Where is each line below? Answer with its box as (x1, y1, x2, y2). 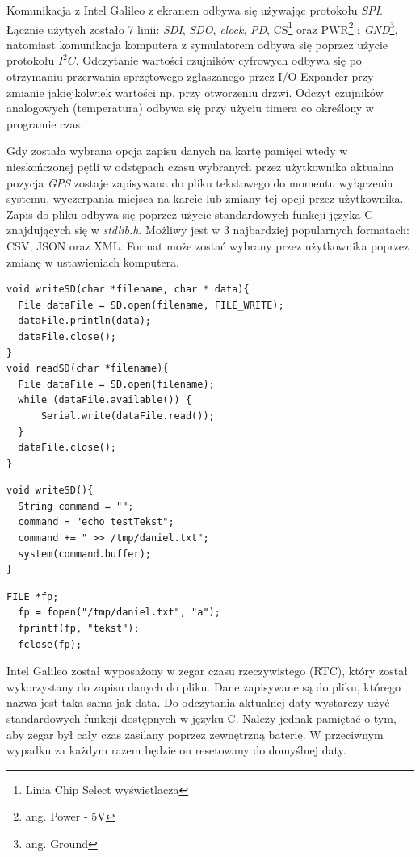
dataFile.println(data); (18, 315, 151, 327)
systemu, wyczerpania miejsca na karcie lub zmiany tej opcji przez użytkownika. (6, 190, 404, 207)
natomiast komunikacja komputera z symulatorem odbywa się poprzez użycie (6, 36, 388, 53)
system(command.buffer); (18, 548, 151, 560)
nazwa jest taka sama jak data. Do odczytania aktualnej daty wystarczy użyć (6, 694, 390, 711)
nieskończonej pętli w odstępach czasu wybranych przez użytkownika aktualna (6, 158, 394, 174)
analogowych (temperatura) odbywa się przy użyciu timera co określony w (6, 99, 374, 116)
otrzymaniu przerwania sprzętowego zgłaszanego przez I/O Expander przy (6, 68, 374, 85)
